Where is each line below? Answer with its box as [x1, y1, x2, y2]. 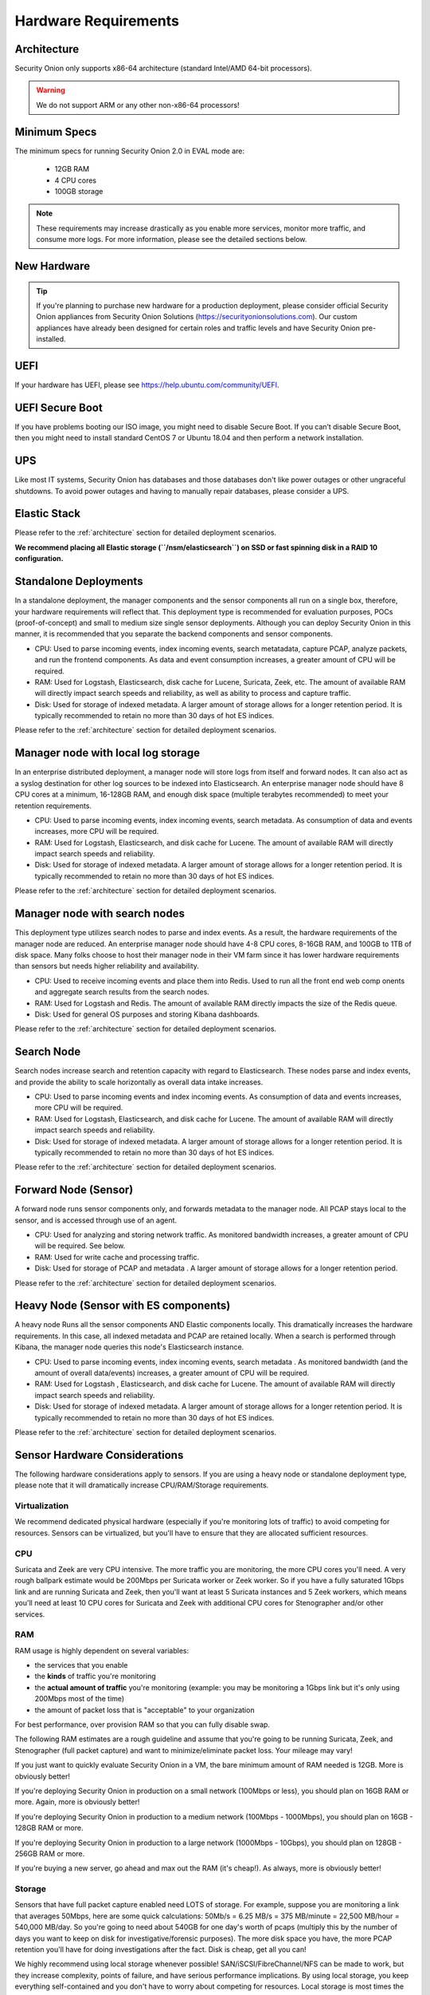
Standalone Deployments [14, 575, 143, 588]
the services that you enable [34, 1661, 128, 1670]
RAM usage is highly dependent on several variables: [14, 1645, 190, 1655]
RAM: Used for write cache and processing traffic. [34, 1252, 200, 1262]
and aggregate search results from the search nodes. [34, 987, 210, 997]
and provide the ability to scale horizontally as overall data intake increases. [14, 1077, 264, 1087]
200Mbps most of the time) [34, 1694, 125, 1704]
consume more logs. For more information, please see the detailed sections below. [36, 235, 307, 244]
